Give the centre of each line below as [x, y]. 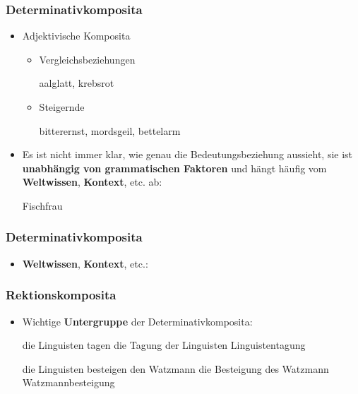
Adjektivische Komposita [76, 36]
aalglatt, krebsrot [77, 83]
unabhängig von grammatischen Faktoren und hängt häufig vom [174, 168]
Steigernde [62, 107]
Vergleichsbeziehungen [87, 59]
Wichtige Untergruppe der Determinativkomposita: [137, 321]
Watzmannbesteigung [68, 382]
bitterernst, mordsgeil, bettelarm [110, 130]
